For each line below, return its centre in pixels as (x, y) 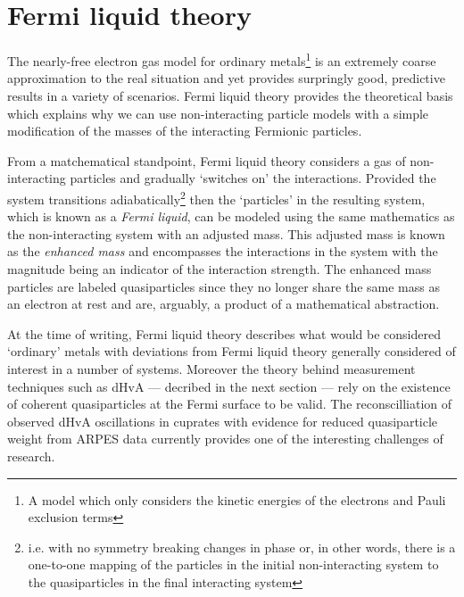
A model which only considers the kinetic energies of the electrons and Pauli (237, 499)
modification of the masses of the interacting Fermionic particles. (185, 131)
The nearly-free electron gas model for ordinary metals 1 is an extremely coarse (222, 59)
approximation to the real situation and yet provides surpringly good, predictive (226, 78)
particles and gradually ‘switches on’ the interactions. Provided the (253, 178)
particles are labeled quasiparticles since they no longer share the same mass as (224, 286)
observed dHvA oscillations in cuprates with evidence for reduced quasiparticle (223, 421)
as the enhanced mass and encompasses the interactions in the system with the (223, 251)
